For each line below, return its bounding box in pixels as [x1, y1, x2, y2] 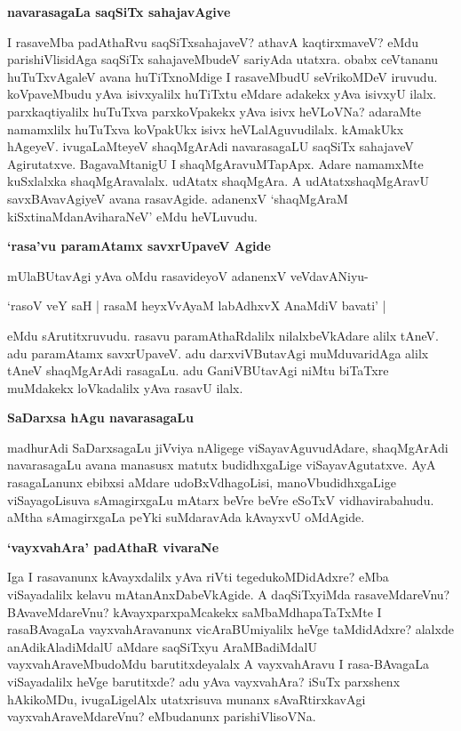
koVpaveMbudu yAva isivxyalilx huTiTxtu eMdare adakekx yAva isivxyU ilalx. [7, 84, 437, 103]
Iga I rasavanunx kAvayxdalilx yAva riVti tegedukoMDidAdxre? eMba [7, 567, 389, 586]
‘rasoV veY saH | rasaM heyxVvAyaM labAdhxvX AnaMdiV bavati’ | [7, 296, 386, 315]
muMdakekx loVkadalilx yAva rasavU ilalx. [7, 378, 243, 397]
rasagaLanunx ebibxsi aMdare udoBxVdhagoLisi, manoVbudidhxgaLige [7, 473, 396, 492]
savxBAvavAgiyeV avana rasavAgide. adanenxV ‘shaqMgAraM [7, 189, 348, 207]
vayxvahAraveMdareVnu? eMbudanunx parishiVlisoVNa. [7, 707, 316, 726]
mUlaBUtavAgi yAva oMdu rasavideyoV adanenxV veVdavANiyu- [7, 266, 369, 285]
